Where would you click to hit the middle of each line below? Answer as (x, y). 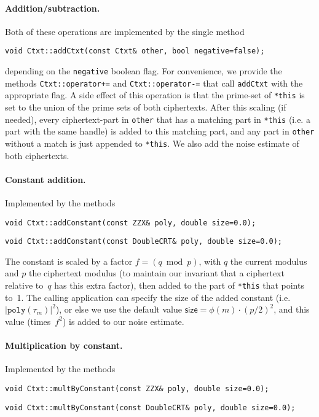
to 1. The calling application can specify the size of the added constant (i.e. (148, 297)
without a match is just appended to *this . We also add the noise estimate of (152, 143)
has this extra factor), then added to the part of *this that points (179, 285)
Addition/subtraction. (53, 8)
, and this (292, 309)
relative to (24, 285)
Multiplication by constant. (64, 345)
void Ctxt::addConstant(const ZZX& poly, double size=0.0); (131, 223)
